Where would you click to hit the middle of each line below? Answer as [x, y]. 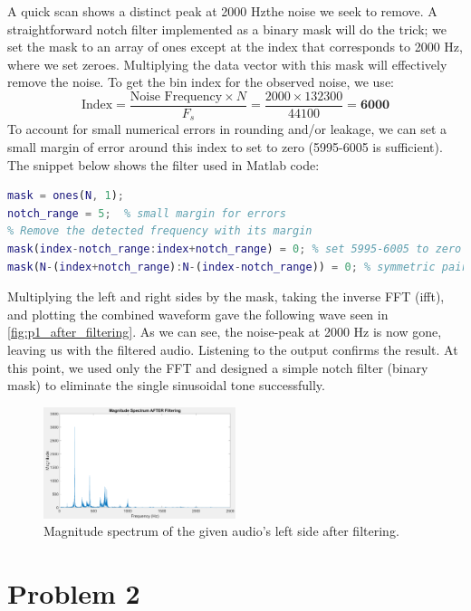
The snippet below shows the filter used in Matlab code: [163, 164]
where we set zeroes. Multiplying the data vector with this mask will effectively [227, 64]
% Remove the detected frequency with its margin [160, 231]
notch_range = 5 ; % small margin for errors [147, 213]
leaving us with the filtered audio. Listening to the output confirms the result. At [233, 350]
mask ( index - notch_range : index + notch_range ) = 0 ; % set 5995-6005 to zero [235, 249]
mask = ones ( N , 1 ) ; [66, 196]
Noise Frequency [176, 96]
